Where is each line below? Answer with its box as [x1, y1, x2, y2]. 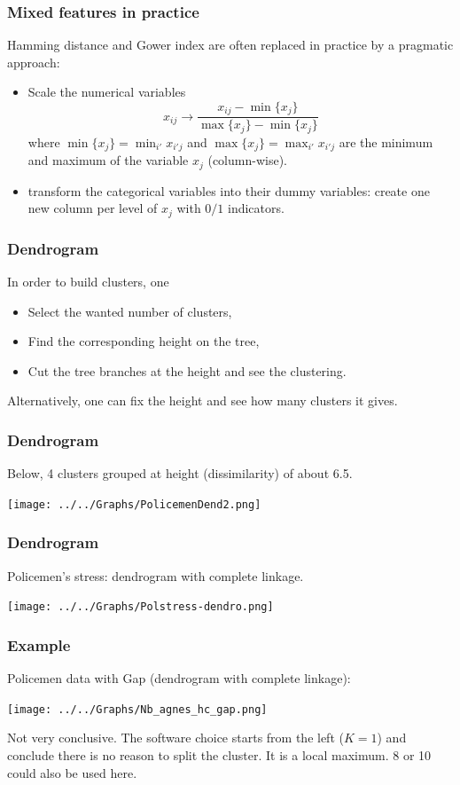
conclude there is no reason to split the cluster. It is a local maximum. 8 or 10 [7, 746, 432, 765]
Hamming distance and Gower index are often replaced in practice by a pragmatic [7, 35, 454, 54]
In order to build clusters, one [7, 272, 169, 291]
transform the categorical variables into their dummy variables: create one [27, 181, 430, 200]
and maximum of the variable [27, 151, 189, 169]
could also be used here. [7, 763, 137, 781]
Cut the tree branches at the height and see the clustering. [27, 361, 347, 380]
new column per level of [27, 199, 158, 217]
